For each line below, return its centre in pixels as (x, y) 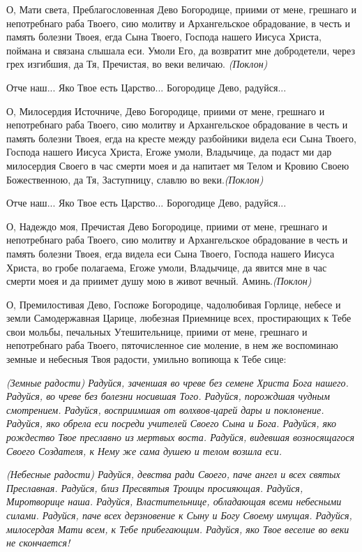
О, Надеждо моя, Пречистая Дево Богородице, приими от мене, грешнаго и (167, 226)
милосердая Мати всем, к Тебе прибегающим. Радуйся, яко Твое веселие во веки (178, 529)
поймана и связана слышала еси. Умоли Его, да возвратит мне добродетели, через (181, 50)
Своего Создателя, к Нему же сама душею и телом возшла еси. (144, 450)
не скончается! (38, 543)
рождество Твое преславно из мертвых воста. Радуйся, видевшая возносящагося (180, 437)
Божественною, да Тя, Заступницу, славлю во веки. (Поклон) (135, 179)
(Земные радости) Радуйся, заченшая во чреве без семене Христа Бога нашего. (178, 382)
